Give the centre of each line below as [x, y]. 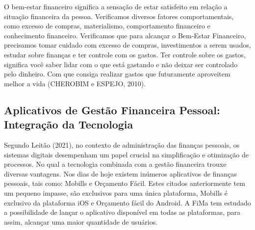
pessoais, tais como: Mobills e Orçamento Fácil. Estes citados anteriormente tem [125, 183]
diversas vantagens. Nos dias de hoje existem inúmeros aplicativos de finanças [120, 173]
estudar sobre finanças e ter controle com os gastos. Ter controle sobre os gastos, [125, 54]
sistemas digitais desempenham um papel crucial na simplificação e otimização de [126, 154]
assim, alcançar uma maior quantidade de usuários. [81, 221]
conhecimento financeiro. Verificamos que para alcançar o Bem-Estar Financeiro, [125, 35]
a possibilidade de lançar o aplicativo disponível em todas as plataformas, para [122, 212]
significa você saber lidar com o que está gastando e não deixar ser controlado [121, 64]
